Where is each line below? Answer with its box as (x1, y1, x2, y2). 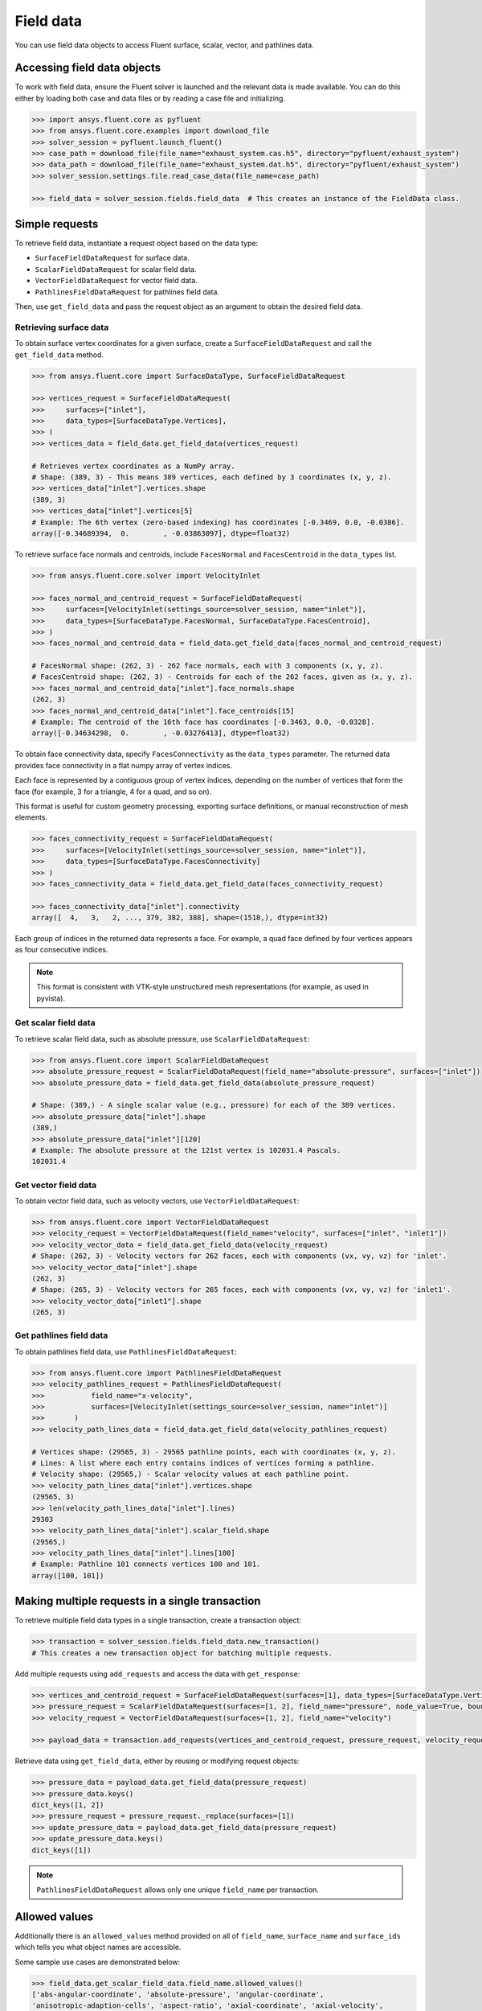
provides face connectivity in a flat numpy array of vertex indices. (14, 760, 233, 770)
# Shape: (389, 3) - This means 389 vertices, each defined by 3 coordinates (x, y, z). (31, 473, 393, 482)
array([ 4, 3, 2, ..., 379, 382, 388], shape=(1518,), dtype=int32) (31, 913, 329, 923)
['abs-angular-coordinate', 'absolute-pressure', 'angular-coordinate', (31, 1990, 325, 1999)
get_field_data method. (14, 350, 104, 360)
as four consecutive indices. (14, 945, 108, 955)
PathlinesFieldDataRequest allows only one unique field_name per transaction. (36, 1885, 319, 1894)
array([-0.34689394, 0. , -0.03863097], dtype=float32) (31, 529, 291, 538)
